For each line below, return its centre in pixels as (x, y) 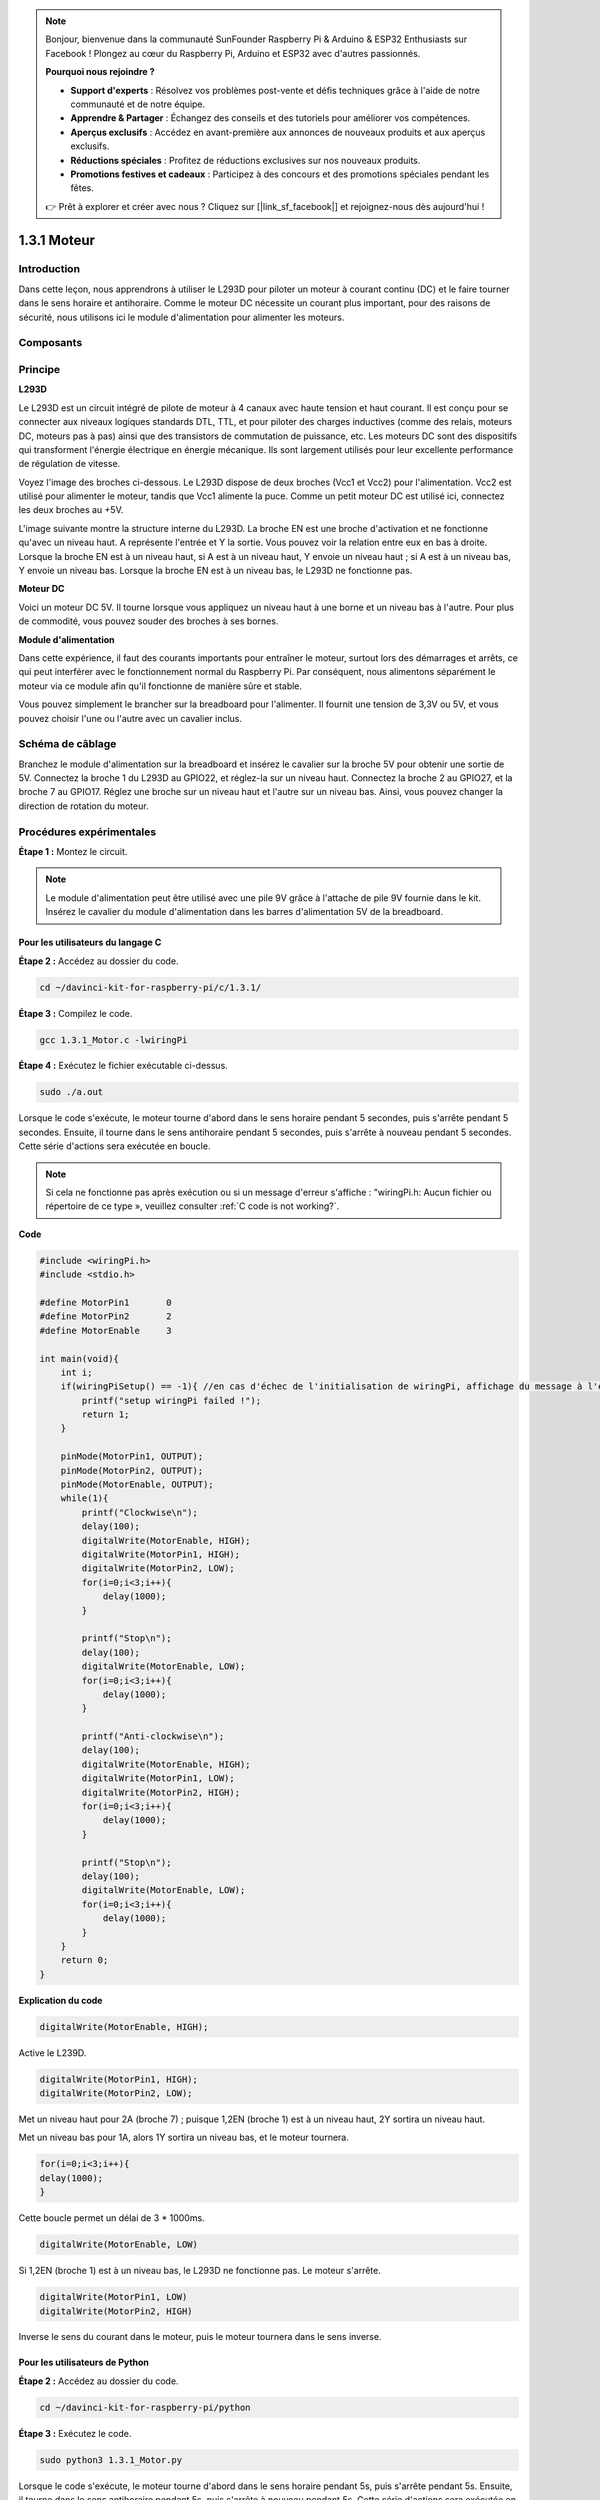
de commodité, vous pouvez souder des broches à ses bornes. (148, 621)
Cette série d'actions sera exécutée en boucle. (114, 1146)
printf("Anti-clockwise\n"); (153, 1736)
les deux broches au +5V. (71, 510)
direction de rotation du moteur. (83, 806)
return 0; (84, 1960)
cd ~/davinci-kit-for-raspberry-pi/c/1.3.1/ (150, 987)
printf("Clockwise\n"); (140, 1512)
